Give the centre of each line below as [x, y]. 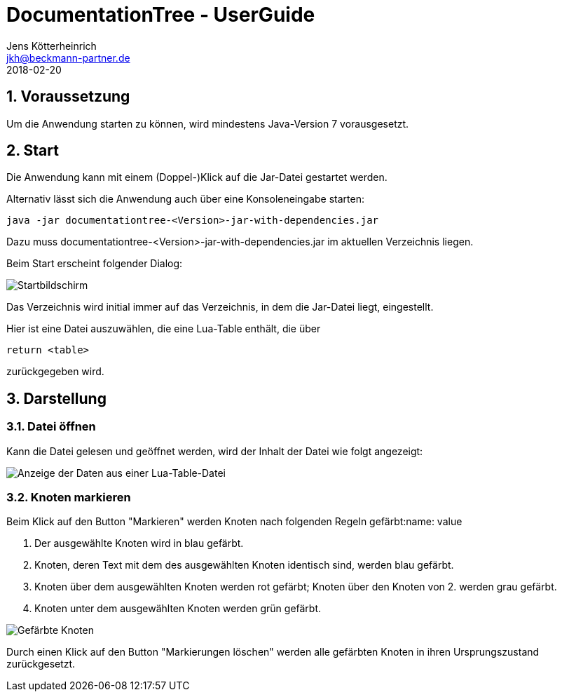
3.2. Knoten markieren [69, 498]
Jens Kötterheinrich [52, 46]
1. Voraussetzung [68, 97]
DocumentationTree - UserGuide [161, 15]
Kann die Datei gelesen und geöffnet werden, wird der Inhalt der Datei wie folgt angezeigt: [215, 451]
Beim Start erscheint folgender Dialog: [95, 264]
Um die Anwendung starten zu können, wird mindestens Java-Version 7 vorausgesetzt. [208, 123]
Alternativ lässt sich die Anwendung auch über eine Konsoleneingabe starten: [185, 199]
